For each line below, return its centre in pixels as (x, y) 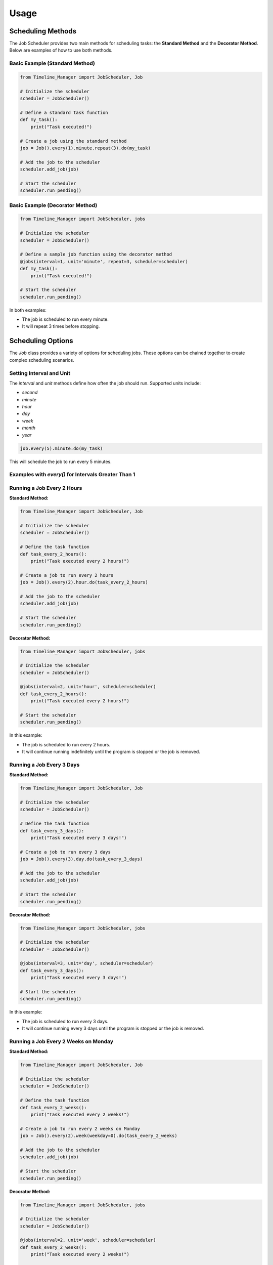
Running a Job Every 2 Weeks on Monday (61, 1041)
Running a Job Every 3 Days (44, 765)
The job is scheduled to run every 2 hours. (66, 744)
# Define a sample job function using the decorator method (96, 255)
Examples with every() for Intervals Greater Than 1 (72, 475)
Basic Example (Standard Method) (52, 63)
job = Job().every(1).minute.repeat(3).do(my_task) (85, 148)
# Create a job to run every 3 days (65, 852)
